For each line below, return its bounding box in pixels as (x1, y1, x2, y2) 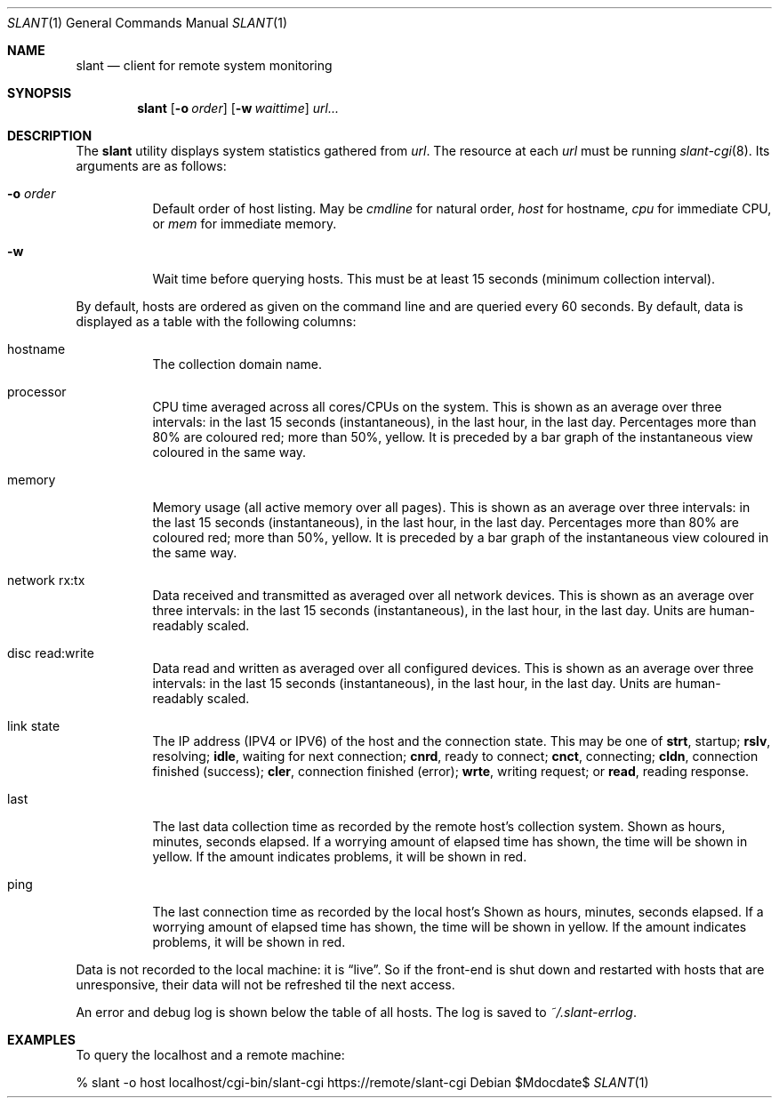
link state (7, 718, 60, 733)
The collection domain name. (152, 356, 322, 372)
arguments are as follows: (76, 158, 227, 173)
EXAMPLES (7, 1032, 76, 1047)
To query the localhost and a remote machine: (76, 1047, 345, 1062)
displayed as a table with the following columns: (76, 314, 357, 329)
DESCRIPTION (7, 128, 92, 143)
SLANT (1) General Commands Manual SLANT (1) (7, 15, 288, 30)
